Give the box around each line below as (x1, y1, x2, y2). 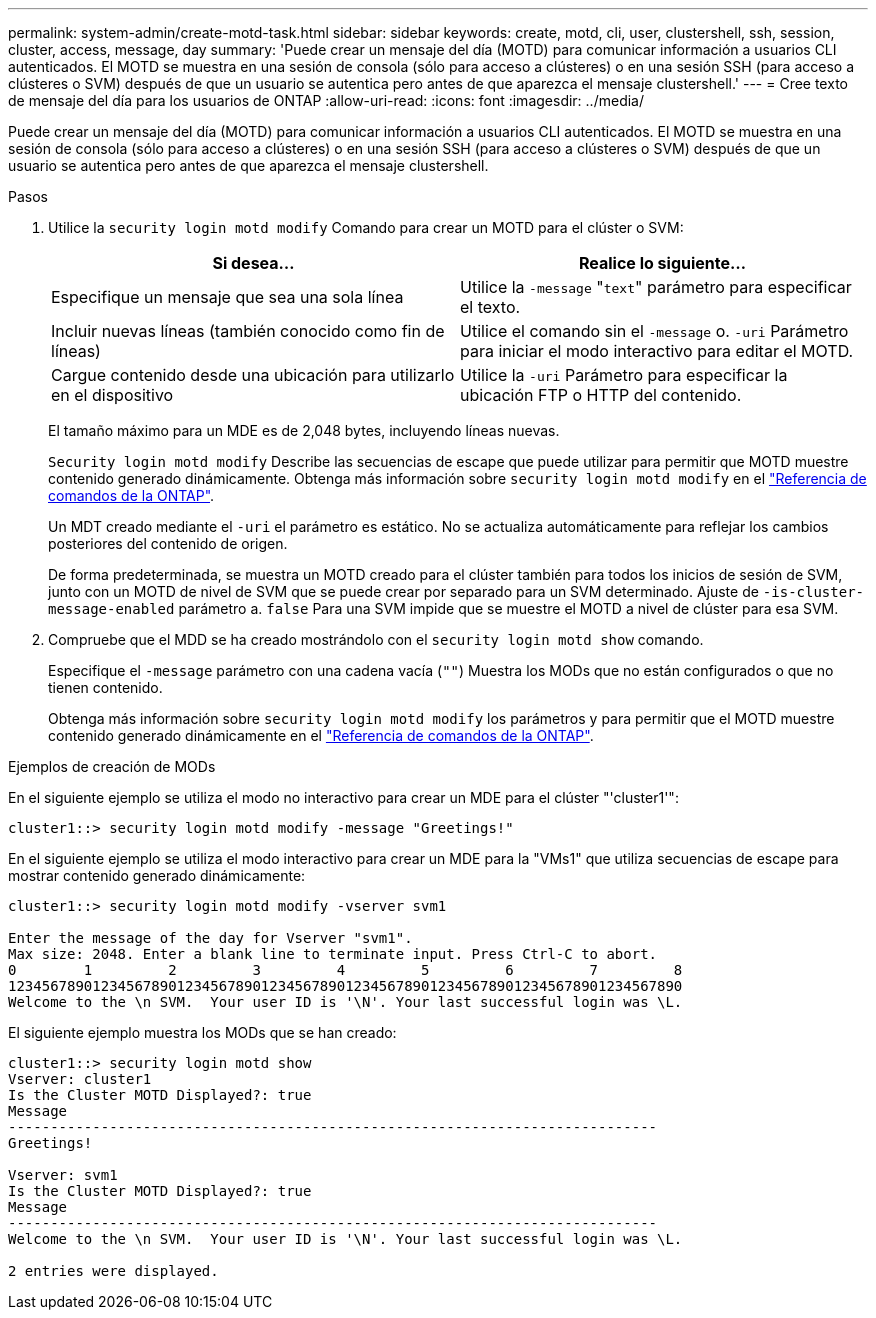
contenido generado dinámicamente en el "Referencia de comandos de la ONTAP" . (48, 727, 594, 744)
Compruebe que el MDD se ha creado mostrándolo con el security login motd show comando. (48, 631, 704, 648)
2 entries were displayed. (8, 1263, 219, 1279)
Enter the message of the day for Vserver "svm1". (8, 930, 413, 946)
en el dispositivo (51, 385, 174, 405)
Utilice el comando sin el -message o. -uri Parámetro (460, 321, 849, 341)
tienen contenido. (48, 679, 163, 696)
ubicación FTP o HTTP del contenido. (460, 385, 742, 405)
